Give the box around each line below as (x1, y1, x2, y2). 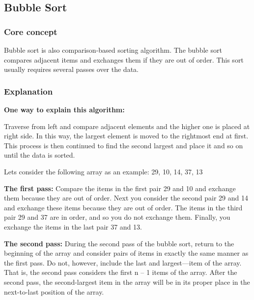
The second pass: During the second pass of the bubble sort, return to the (4, 238, 234, 248)
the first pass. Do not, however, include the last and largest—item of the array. (4, 257, 242, 267)
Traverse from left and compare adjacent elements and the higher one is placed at (4, 121, 250, 131)
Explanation (4, 85, 53, 97)
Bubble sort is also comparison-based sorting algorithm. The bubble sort (4, 45, 222, 55)
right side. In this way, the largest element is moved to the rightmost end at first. (4, 131, 249, 141)
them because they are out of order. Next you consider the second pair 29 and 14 (4, 193, 249, 203)
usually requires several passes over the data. (4, 64, 139, 74)
